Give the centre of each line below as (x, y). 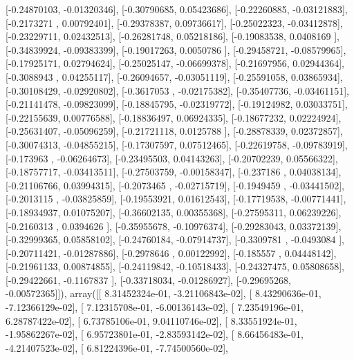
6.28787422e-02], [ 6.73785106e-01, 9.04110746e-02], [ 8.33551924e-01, (151, 320)
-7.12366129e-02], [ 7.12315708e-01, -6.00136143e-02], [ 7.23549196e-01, (155, 307)
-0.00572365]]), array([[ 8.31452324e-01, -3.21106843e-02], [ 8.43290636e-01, (164, 293)
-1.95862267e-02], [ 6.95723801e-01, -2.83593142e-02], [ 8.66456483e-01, (155, 334)
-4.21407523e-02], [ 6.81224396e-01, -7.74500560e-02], (117, 347)
